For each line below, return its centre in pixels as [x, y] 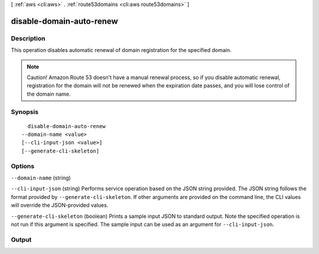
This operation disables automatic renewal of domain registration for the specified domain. [121, 50]
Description [28, 38]
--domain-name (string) [41, 178]
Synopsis [25, 112]
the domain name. [49, 94]
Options [23, 166]
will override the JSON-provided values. [60, 205]
